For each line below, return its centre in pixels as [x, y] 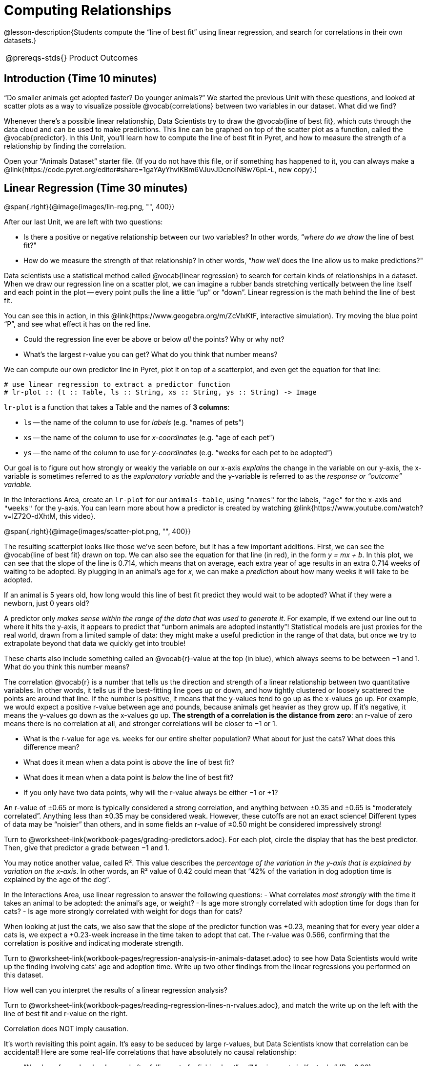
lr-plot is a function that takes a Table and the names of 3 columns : [117, 407]
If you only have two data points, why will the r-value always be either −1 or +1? [151, 793]
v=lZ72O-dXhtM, [31, 516]
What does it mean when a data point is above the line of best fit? [129, 762]
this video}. [77, 516]
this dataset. [24, 975]
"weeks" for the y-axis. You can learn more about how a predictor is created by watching [148, 508]
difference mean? [51, 747]
